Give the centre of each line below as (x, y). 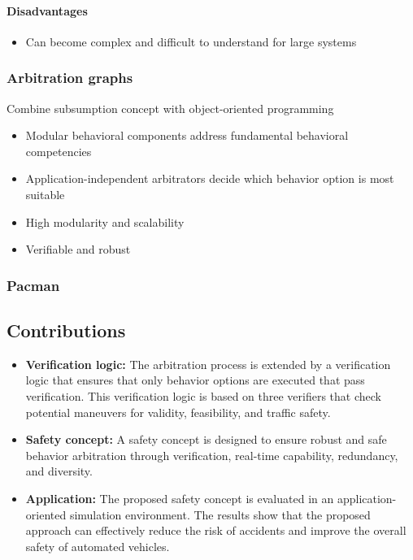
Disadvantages (47, 10)
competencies (59, 151)
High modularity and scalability (105, 221)
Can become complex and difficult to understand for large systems (191, 41)
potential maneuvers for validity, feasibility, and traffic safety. (178, 412)
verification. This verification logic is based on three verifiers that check (204, 396)
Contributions (66, 330)
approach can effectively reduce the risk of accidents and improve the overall (216, 530)
